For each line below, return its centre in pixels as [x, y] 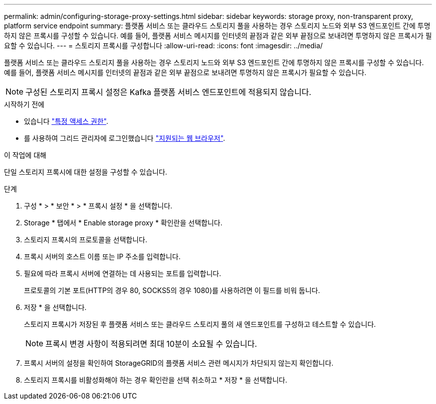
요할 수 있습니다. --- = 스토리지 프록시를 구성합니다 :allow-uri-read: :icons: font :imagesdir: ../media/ [163, 46]
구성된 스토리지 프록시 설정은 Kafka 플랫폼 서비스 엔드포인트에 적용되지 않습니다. [168, 92]
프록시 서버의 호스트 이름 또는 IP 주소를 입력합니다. [102, 256]
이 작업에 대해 [25, 155]
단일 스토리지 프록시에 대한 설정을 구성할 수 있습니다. [86, 172]
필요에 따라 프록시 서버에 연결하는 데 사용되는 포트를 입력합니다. [123, 273]
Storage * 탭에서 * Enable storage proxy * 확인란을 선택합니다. [123, 223]
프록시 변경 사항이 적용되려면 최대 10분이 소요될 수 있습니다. [151, 344]
